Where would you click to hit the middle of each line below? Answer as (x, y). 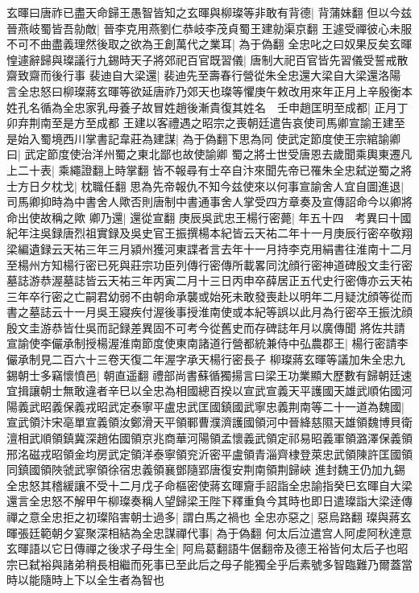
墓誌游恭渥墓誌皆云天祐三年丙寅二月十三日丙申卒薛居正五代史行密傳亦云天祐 (209, 280)
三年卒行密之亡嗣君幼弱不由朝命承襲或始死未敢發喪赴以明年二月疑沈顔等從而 (209, 296)
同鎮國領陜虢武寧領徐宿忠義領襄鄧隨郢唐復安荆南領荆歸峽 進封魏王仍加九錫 (206, 469)
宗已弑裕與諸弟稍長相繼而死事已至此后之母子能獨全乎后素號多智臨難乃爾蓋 (204, 564)
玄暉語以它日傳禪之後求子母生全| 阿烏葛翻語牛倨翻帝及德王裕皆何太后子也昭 (207, 548)
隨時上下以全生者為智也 (102, 580)
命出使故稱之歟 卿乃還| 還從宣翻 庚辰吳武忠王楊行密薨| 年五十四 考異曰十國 (209, 217)
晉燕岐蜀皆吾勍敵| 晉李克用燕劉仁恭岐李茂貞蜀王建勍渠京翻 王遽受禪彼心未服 (209, 28)
